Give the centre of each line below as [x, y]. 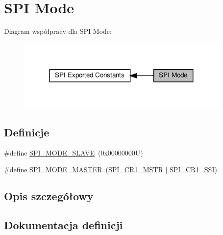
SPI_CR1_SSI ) [193, 169]
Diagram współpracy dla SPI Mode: [58, 31]
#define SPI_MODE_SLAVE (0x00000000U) [74, 153]
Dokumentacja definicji [63, 224]
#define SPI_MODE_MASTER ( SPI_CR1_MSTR [84, 169]
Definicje [27, 132]
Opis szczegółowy [49, 196]
